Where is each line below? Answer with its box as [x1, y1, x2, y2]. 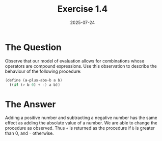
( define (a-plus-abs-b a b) [5, 78, 63, 82]
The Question [5, 41, 62, 53]
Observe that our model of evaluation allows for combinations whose [5, 58, 145, 64]
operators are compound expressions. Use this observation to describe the [5, 63, 157, 69]
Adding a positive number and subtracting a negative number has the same [5, 115, 158, 121]
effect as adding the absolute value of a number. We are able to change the [5, 120, 158, 126]
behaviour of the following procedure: [5, 68, 82, 74]
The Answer [5, 99, 56, 110]
